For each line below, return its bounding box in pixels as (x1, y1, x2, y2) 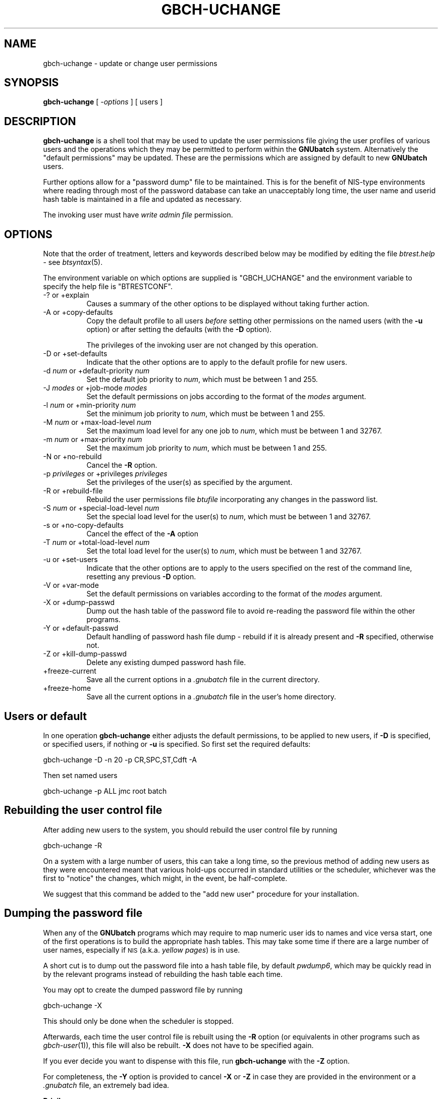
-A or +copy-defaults (43, 308, 113, 317)
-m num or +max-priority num (43, 435, 142, 444)
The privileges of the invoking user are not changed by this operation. (86, 341, 318, 350)
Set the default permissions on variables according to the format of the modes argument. (86, 589, 382, 598)
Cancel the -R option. (86, 461, 157, 470)
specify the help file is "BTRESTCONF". (43, 282, 173, 291)
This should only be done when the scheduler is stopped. (43, 1016, 234, 1025)
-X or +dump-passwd (43, 598, 115, 607)
